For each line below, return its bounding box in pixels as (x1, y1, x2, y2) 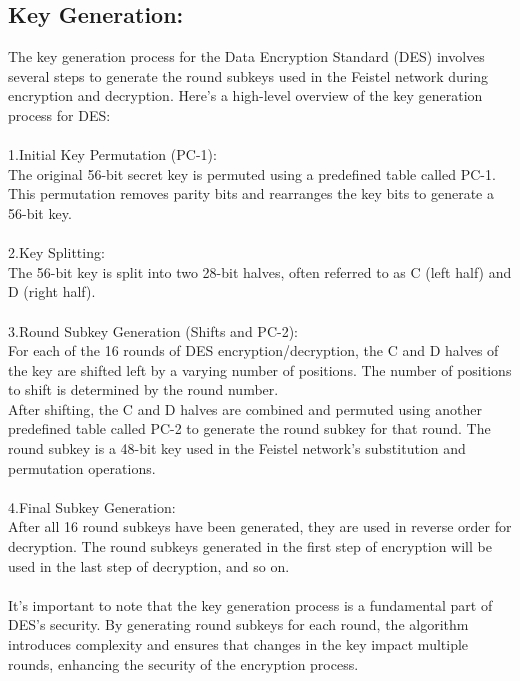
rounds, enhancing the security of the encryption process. (8, 653, 359, 674)
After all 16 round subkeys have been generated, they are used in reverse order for (8, 516, 512, 537)
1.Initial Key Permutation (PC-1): (8, 144, 217, 165)
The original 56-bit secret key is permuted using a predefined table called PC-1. (8, 163, 496, 184)
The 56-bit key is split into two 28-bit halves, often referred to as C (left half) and (8, 261, 512, 282)
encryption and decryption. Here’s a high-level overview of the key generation (8, 85, 483, 106)
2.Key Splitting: (8, 242, 105, 263)
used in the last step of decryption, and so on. (8, 555, 290, 576)
